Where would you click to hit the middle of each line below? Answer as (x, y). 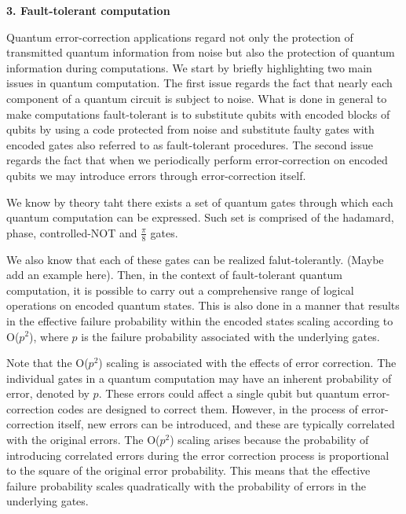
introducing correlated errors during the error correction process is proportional (198, 455)
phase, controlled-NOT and (72, 232)
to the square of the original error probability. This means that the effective (188, 470)
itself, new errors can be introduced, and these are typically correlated (226, 424)
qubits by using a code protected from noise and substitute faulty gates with (190, 129)
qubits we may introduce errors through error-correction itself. (156, 175)
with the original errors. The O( (83, 440)
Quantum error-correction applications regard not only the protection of (180, 37)
